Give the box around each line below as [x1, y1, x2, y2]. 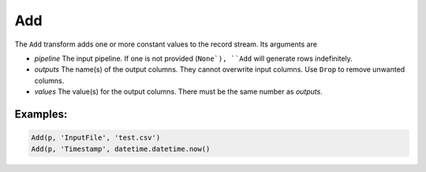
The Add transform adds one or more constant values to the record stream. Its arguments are [14, 39, 317, 49]
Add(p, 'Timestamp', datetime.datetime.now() [31, 144, 211, 153]
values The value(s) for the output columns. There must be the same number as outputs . [34, 87, 323, 96]
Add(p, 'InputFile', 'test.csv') [31, 133, 161, 142]
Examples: [14, 107, 68, 121]
